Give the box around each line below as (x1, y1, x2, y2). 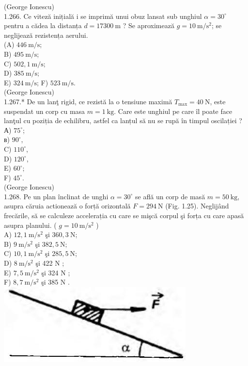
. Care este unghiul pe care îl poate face (114, 106, 232, 116)
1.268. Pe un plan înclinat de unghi (4, 191, 108, 201)
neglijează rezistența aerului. (4, 30, 88, 40)
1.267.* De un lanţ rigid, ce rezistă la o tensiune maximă (4, 96, 172, 106)
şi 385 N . (41, 277, 70, 287)
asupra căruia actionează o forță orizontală (4, 201, 131, 211)
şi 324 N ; (41, 267, 70, 277)
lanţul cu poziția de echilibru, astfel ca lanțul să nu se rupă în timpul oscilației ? (4, 115, 242, 126)
